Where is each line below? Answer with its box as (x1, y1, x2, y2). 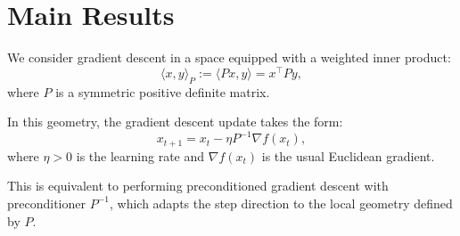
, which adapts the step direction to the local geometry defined (109, 193, 453, 212)
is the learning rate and (76, 146, 205, 165)
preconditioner (7, 193, 86, 212)
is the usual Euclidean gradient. (261, 146, 435, 165)
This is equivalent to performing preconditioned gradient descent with (7, 176, 389, 195)
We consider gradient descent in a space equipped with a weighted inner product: (7, 48, 451, 67)
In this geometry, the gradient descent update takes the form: (7, 112, 343, 131)
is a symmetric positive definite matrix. (55, 82, 270, 101)
